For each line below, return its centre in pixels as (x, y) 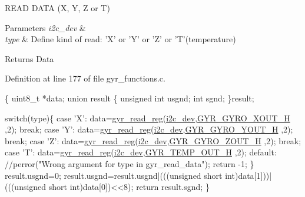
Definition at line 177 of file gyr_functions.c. (85, 78)
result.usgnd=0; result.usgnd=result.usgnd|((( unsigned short (114, 175)
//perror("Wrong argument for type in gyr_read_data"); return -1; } (130, 163)
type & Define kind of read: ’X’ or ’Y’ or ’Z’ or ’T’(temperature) (120, 39)
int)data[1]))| (248, 175)
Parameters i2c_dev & (45, 27)
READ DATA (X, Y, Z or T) (57, 8)
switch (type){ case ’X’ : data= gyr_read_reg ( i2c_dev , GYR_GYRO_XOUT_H (147, 118)
